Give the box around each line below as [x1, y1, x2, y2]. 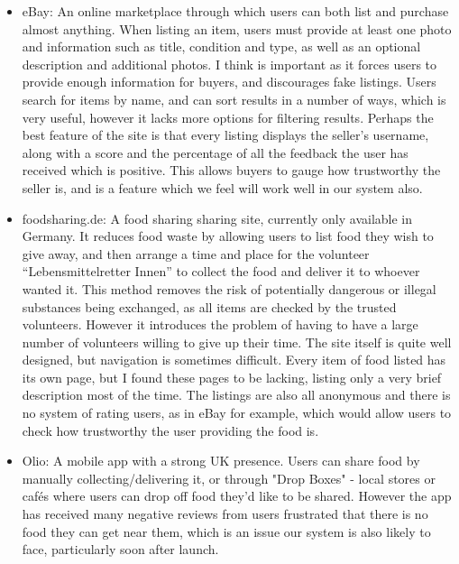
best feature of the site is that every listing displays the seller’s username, [22, 125, 429, 144]
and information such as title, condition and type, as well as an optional [22, 37, 421, 56]
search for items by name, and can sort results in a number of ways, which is [22, 89, 446, 108]
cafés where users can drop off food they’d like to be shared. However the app [22, 486, 452, 505]
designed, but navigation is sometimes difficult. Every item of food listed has [22, 350, 446, 369]
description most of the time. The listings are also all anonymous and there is [22, 385, 451, 404]
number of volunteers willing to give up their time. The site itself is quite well [22, 332, 452, 351]
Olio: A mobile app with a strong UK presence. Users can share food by [22, 451, 420, 470]
